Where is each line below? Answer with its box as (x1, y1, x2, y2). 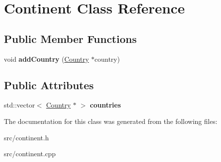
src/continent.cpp (4, 148, 56, 159)
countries (90, 100, 121, 110)
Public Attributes (4, 77, 94, 92)
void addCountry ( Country (4, 54, 89, 64)
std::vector (4, 100, 35, 110)
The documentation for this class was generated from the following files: (4, 116, 218, 126)
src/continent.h (4, 132, 49, 142)
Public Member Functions (4, 31, 137, 46)
